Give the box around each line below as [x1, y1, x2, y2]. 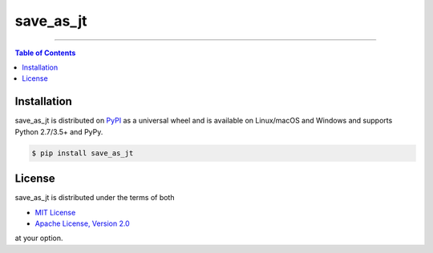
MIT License [34, 207, 76, 217]
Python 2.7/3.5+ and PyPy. [14, 127, 103, 136]
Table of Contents [14, 48, 76, 58]
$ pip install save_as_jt [31, 148, 134, 158]
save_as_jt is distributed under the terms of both [14, 193, 175, 203]
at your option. [14, 233, 63, 243]
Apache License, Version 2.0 [34, 219, 130, 228]
